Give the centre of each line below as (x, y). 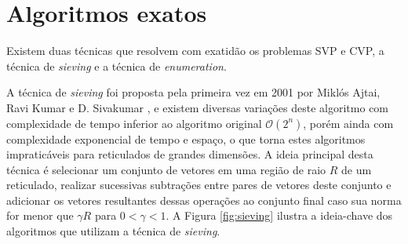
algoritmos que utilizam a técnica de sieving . (113, 231)
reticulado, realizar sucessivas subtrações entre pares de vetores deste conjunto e (199, 185)
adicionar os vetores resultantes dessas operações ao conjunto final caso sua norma (204, 200)
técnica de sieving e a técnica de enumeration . (117, 66)
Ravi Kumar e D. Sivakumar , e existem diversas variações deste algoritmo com (198, 107)
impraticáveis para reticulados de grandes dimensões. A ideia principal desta (190, 154)
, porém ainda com (348, 123)
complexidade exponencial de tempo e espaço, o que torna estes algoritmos (186, 138)
